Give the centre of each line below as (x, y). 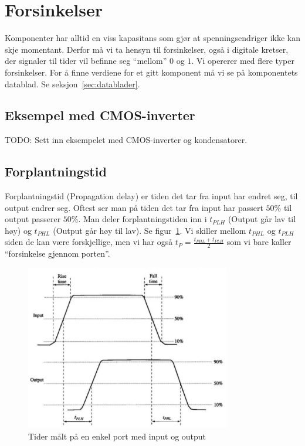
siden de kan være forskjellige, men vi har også (89, 242)
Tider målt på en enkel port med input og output (117, 436)
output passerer (33, 219)
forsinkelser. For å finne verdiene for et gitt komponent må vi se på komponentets (151, 72)
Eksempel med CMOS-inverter (100, 115)
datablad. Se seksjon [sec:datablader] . (72, 84)
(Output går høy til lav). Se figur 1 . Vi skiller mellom (150, 230)
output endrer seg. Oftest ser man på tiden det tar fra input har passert (134, 207)
